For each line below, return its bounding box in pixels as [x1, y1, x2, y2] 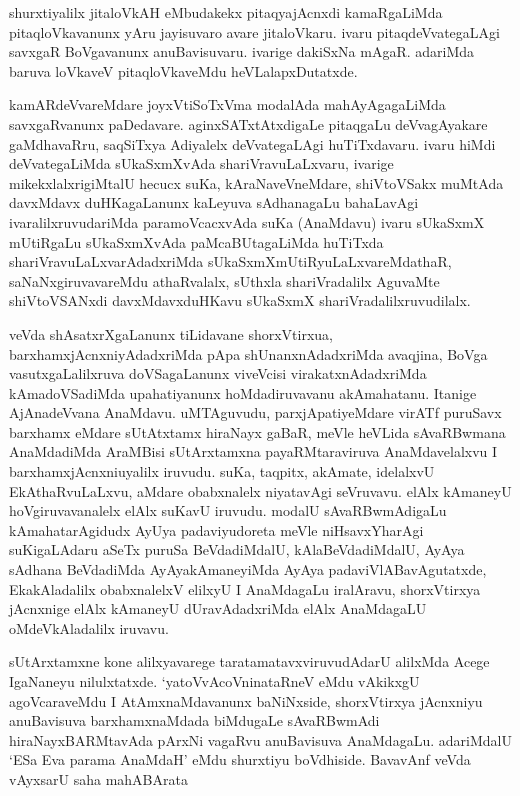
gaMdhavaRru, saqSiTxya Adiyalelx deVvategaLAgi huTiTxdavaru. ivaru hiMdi [9, 133, 496, 154]
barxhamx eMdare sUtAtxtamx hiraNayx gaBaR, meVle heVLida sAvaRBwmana [9, 421, 506, 442]
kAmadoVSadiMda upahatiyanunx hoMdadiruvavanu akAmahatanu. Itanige [9, 382, 477, 403]
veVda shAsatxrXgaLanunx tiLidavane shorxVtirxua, [9, 323, 333, 344]
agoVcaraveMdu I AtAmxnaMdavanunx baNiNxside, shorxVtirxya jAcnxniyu [9, 690, 483, 711]
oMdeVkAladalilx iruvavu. [9, 617, 169, 638]
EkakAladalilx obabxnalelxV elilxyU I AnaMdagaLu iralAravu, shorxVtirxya [9, 578, 481, 599]
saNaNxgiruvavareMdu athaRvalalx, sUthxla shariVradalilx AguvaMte [9, 270, 440, 291]
